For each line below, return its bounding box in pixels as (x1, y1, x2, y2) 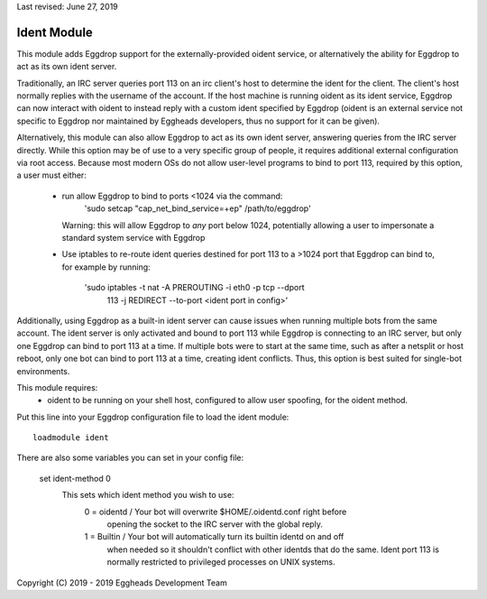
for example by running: (61, 262, 151, 272)
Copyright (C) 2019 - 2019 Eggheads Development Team (16, 577, 227, 588)
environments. (16, 365, 70, 376)
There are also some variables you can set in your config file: (16, 452, 243, 464)
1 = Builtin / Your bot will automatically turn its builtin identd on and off (84, 531, 345, 542)
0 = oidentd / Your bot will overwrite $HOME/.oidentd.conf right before (84, 506, 347, 517)
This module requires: (16, 382, 98, 392)
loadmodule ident (32, 433, 109, 443)
